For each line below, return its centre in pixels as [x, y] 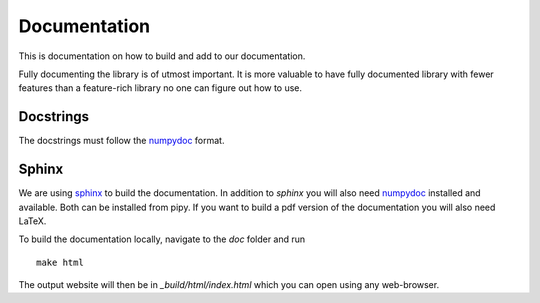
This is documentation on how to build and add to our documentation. [162, 56]
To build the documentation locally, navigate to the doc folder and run [162, 239]
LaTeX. [32, 221]
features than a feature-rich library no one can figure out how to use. [160, 88]
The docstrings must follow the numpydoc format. [121, 141]
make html [60, 262]
